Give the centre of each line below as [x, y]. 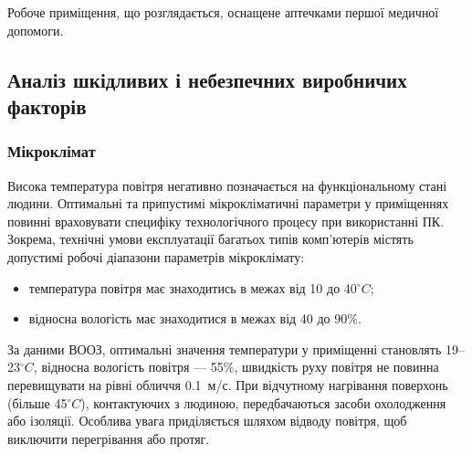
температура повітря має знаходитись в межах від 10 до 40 [193, 287]
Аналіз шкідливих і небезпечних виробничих [207, 79]
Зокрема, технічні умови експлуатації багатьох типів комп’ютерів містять [210, 239]
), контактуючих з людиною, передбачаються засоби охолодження [263, 402]
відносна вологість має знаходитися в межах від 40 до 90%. [195, 318]
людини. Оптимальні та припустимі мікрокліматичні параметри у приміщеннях [228, 203]
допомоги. [36, 30]
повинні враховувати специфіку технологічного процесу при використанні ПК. [226, 221]
